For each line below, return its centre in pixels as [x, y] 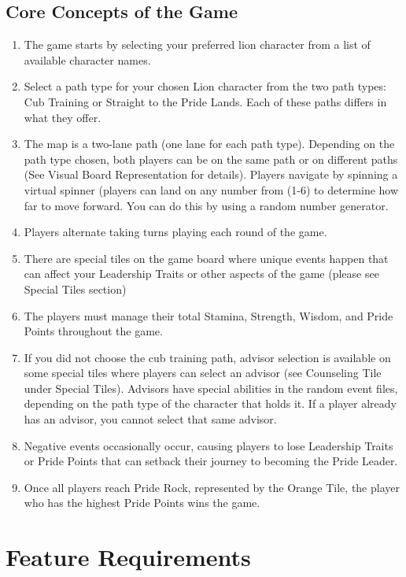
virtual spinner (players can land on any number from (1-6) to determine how [211, 189]
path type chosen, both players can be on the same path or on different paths [211, 159]
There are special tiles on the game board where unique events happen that [206, 258]
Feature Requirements [128, 557]
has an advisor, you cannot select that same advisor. [150, 419]
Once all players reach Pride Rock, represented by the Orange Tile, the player [212, 487]
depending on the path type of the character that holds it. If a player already [210, 403]
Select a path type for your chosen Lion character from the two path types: [205, 86]
